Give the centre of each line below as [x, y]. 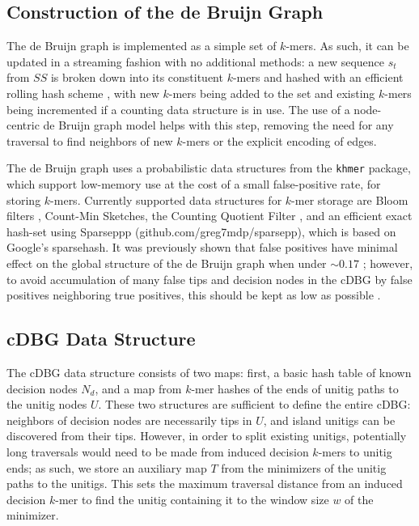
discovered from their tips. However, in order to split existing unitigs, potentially [207, 436]
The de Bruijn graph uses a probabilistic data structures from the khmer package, [209, 168]
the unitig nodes [47, 404]
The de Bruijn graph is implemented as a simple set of [142, 46]
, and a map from [138, 388]
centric [23, 125]
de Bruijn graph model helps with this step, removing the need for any [218, 125]
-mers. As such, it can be [347, 46]
